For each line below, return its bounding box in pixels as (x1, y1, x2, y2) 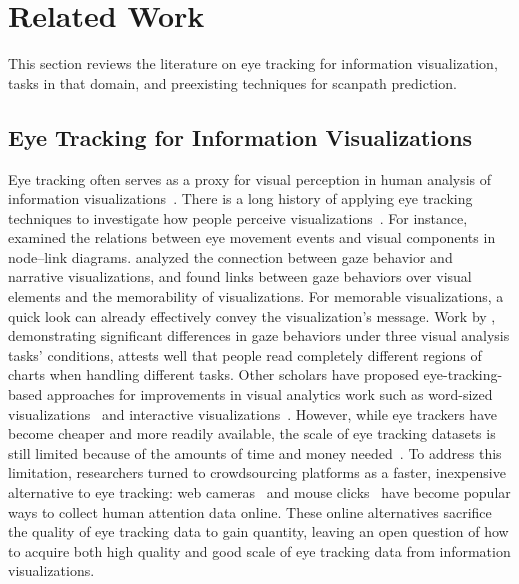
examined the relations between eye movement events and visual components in (8, 227, 496, 248)
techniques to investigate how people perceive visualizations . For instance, (8, 207, 468, 228)
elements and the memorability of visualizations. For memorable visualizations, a (8, 286, 504, 307)
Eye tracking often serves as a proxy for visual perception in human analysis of (8, 168, 492, 189)
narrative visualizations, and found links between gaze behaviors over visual (8, 266, 472, 287)
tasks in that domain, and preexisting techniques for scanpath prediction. (8, 72, 457, 93)
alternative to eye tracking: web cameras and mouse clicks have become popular (8, 482, 511, 503)
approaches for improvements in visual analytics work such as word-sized (46, 384, 493, 405)
